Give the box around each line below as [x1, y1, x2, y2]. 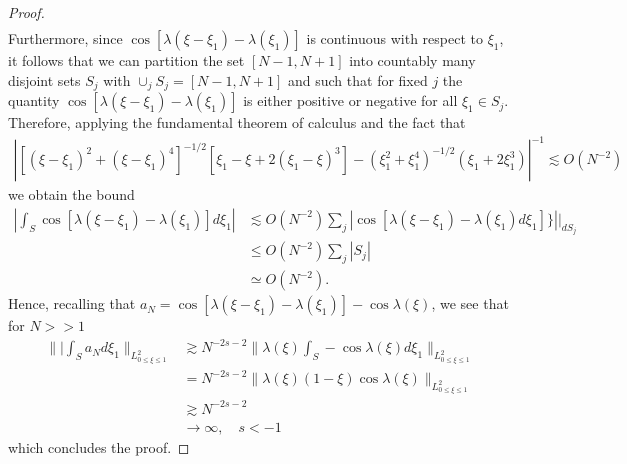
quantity [8, 90, 60, 111]
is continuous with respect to [306, 28, 483, 49]
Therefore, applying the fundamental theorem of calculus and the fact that [8, 112, 466, 133]
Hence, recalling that [8, 293, 136, 314]
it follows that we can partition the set [8, 50, 245, 71]
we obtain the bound [8, 184, 135, 205]
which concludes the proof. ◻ [8, 436, 190, 457]
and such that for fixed [287, 69, 428, 90]
